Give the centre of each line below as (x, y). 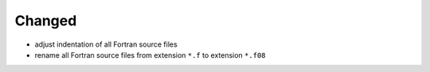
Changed (46, 21)
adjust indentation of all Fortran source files (106, 44)
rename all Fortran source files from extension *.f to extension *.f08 (150, 55)
